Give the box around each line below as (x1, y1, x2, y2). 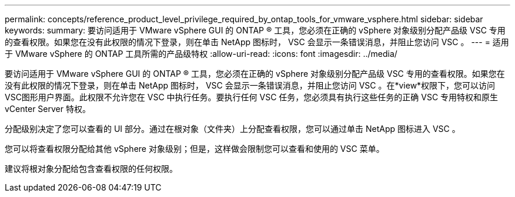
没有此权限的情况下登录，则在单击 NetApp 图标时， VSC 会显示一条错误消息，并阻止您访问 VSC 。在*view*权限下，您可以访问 (5, 80, 496, 90)
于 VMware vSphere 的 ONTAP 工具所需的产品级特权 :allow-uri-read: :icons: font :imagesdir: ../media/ (5, 49, 397, 59)
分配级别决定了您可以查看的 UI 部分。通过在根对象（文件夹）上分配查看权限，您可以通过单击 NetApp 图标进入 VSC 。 (5, 124, 460, 134)
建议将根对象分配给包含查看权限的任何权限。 (5, 164, 178, 174)
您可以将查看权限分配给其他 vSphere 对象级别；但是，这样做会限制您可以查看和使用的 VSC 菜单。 (5, 144, 384, 154)
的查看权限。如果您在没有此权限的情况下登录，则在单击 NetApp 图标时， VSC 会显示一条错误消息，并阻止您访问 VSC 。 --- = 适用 (5, 37, 509, 47)
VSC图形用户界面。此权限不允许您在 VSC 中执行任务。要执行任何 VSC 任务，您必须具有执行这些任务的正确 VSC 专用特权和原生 (5, 92, 499, 102)
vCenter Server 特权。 (5, 104, 91, 114)
